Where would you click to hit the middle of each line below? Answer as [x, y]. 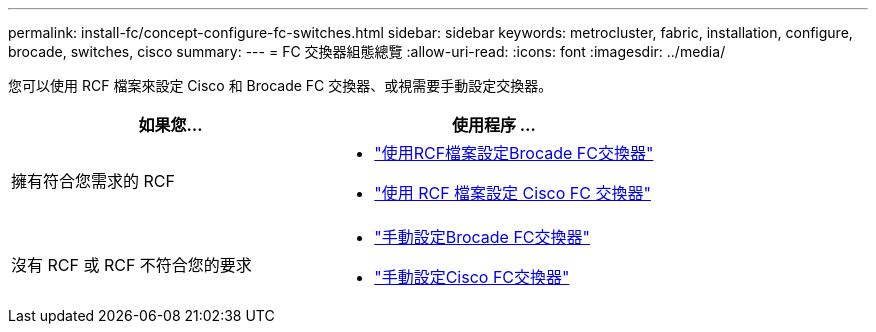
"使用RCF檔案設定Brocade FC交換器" [514, 153]
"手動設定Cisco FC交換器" [472, 277]
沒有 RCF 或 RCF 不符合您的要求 [131, 265]
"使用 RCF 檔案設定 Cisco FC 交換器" [512, 193]
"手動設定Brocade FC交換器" [482, 237]
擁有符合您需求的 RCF [93, 181]
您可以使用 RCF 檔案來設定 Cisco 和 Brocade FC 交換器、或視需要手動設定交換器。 [280, 85]
